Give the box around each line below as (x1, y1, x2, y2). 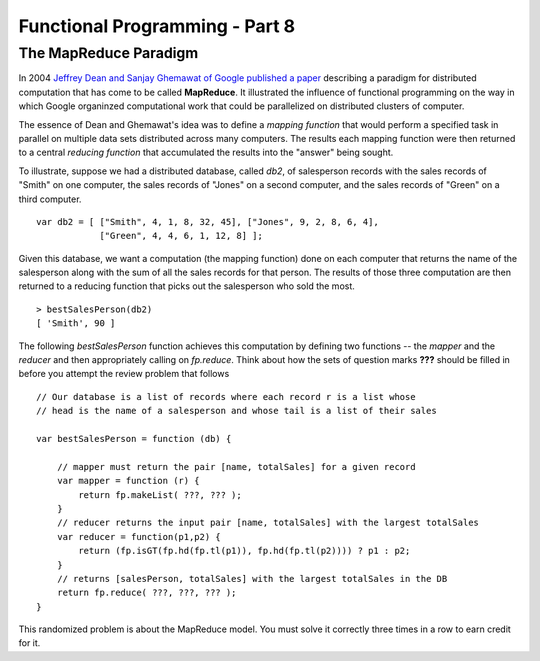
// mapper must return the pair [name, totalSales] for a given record (56, 461, 416, 472)
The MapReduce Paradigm (18, 44, 199, 62)
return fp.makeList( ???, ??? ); (78, 489, 242, 500)
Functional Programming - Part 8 (18, 15, 296, 37)
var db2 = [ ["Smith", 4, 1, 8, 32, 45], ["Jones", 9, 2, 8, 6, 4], (36, 216, 379, 227)
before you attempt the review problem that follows (18, 368, 230, 380)
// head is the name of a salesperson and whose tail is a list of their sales (36, 405, 437, 417)
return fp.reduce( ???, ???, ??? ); (56, 587, 237, 599)
